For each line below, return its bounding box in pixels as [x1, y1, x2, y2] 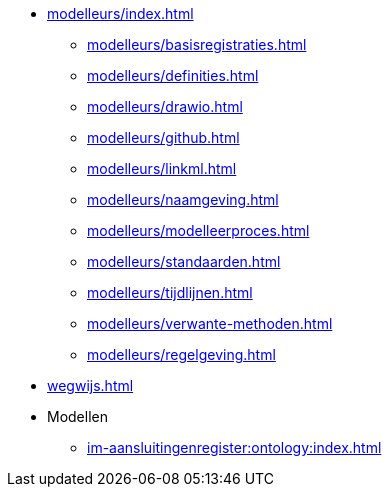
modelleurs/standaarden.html [87, 253, 281, 270]
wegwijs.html [47, 377, 134, 394]
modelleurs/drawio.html [87, 98, 243, 115]
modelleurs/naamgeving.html [87, 191, 279, 208]
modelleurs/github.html [87, 129, 240, 146]
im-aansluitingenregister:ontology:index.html [87, 439, 382, 456]
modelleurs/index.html [47, 5, 194, 22]
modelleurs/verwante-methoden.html [87, 315, 333, 332]
